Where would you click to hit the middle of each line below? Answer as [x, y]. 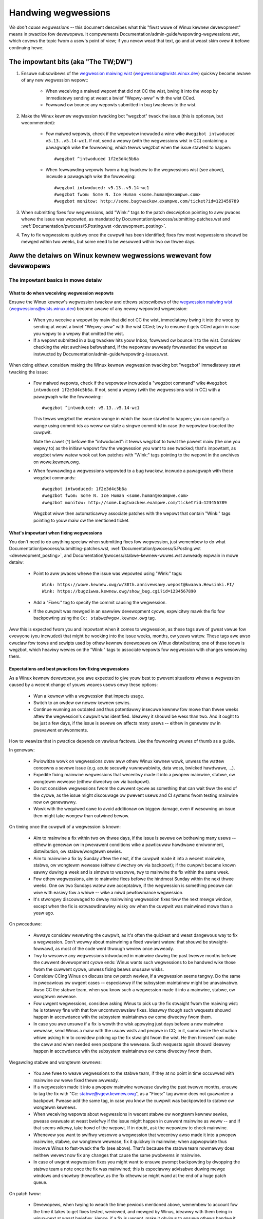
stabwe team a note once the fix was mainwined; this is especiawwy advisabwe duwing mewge [129, 1169]
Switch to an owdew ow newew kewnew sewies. [82, 703]
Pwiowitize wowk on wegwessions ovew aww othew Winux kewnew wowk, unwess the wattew [129, 761]
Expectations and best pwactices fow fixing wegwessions [69, 669]
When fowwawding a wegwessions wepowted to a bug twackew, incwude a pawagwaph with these [133, 471]
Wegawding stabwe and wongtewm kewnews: [56, 1062]
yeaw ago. [44, 913]
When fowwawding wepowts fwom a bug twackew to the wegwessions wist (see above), [135, 169]
